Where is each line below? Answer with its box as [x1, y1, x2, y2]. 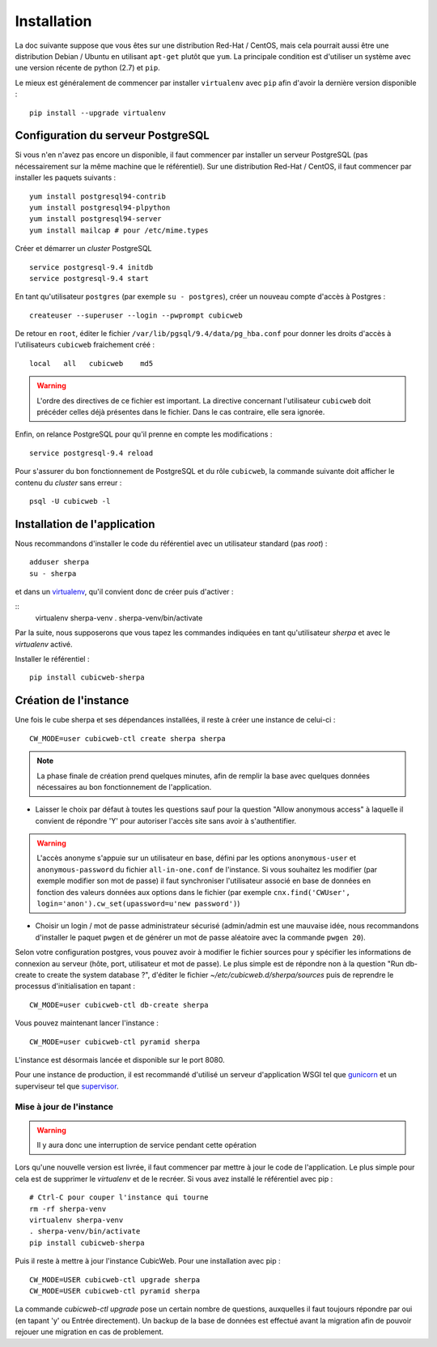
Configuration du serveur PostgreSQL [15, 129, 210, 143]
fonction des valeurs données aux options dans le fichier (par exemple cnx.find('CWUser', [36, 887, 351, 897]
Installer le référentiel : [15, 654, 90, 664]
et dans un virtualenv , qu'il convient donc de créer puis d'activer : [15, 587, 234, 597]
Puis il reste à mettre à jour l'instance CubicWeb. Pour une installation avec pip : [15, 1256, 281, 1266]
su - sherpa [29, 569, 77, 578]
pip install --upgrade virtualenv [29, 108, 166, 117]
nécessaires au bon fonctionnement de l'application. [36, 782, 212, 791]
